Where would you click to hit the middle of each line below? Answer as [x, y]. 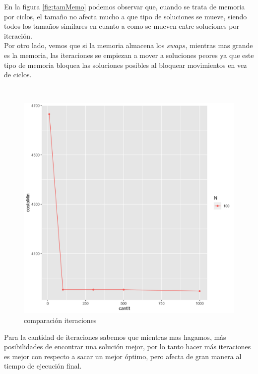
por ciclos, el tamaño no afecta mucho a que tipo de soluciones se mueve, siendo [126, 16]
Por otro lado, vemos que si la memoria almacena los [84, 45]
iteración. [18, 35]
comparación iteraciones [60, 320]
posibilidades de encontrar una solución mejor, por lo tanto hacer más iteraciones [128, 347]
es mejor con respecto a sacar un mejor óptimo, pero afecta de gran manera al [123, 356]
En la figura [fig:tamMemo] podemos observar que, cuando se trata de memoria [125, 6]
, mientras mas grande [219, 45]
